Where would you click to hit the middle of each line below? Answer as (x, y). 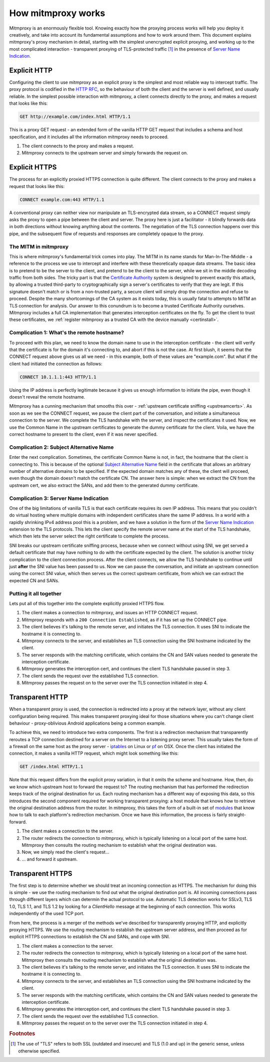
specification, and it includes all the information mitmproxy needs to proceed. (89, 137)
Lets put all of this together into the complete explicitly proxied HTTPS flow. (87, 603)
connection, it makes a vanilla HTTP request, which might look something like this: (94, 753)
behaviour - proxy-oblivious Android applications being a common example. (87, 723)
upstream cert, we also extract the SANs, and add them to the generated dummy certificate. (104, 485)
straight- (237, 815)
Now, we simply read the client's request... (65, 852)
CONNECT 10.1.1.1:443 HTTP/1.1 (58, 377)
